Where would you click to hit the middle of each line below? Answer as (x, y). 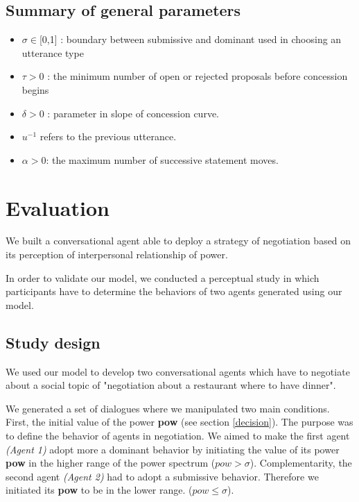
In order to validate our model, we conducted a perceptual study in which (163, 277)
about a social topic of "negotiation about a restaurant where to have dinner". (171, 385)
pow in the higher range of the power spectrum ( (111, 463)
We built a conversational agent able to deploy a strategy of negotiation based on (178, 241)
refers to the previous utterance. (108, 136)
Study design (53, 342)
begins (35, 89)
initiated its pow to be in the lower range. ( (99, 490)
